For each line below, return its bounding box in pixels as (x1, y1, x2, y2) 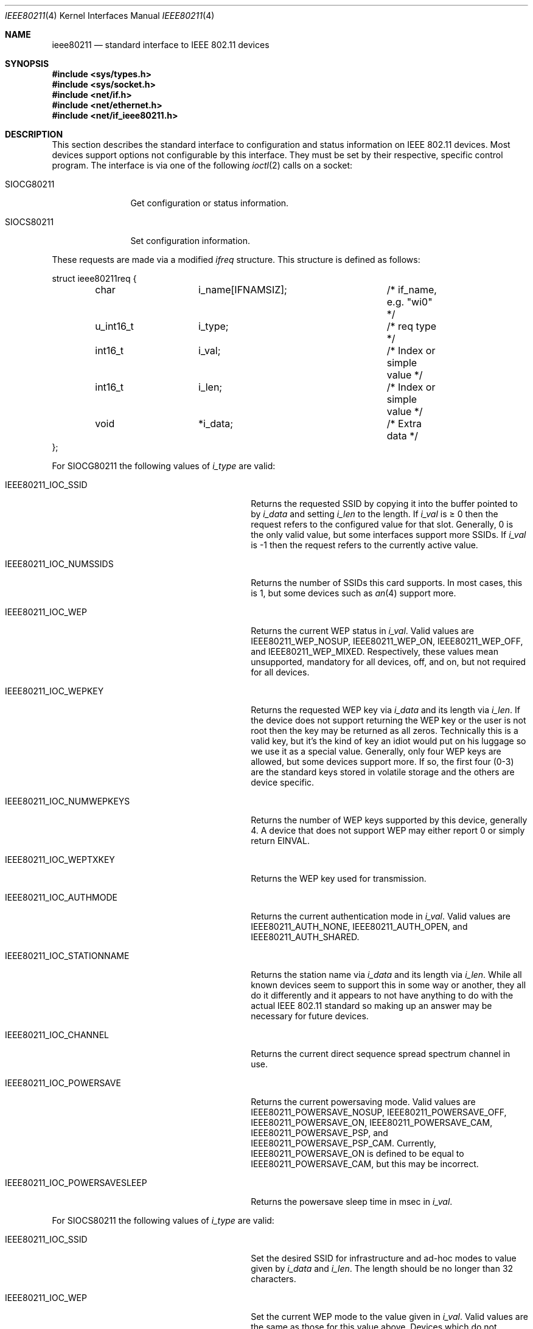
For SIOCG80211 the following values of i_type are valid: (52, 461, 276, 471)
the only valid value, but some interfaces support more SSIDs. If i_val (251, 529, 526, 540)
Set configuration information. (130, 235, 250, 246)
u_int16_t (95, 320, 134, 332)
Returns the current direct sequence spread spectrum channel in (251, 1048, 510, 1059)
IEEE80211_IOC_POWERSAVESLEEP (5, 1177, 147, 1188)
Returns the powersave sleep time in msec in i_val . (251, 1196, 453, 1207)
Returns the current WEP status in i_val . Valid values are (251, 626, 474, 636)
